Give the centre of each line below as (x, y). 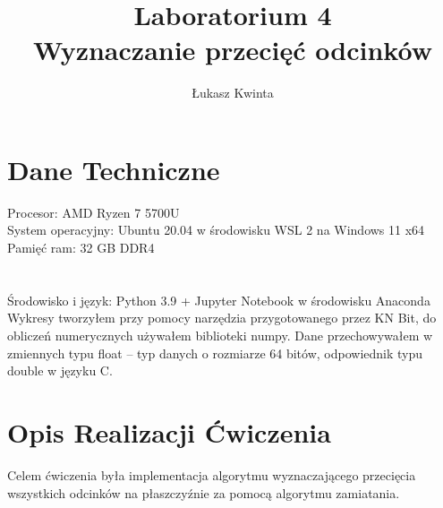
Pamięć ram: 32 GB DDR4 (81, 248)
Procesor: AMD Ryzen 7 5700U (94, 212)
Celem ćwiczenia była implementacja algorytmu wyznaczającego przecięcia (212, 474)
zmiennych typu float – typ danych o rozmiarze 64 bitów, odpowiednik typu (215, 353)
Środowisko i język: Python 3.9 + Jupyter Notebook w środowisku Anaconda (219, 300)
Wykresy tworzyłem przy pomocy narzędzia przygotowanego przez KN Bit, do (222, 318)
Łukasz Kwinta (233, 93)
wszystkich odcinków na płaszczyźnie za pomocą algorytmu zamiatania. (204, 492)
